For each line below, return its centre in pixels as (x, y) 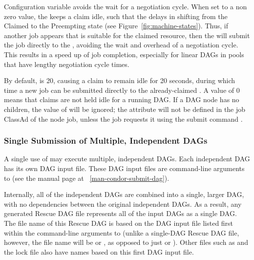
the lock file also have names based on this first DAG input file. (99, 251)
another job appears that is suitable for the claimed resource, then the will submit (127, 35)
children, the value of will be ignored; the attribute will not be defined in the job (125, 109)
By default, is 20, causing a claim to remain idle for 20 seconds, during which (120, 80)
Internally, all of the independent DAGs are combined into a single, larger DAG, (124, 194)
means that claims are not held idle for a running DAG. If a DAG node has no (122, 99)
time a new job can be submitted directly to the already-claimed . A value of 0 (122, 90)
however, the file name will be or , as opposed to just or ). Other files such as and (126, 242)
